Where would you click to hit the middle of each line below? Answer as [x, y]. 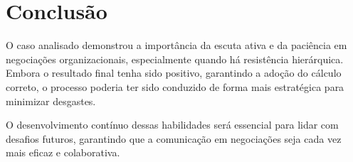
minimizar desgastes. [51, 101]
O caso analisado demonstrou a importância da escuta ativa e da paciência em [176, 45]
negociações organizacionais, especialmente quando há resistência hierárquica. [175, 59]
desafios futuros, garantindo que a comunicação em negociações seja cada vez [174, 138]
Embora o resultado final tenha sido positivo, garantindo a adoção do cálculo [174, 73]
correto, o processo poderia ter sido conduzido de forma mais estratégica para [175, 86]
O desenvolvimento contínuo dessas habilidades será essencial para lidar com [172, 125]
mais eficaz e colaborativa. [63, 152]
